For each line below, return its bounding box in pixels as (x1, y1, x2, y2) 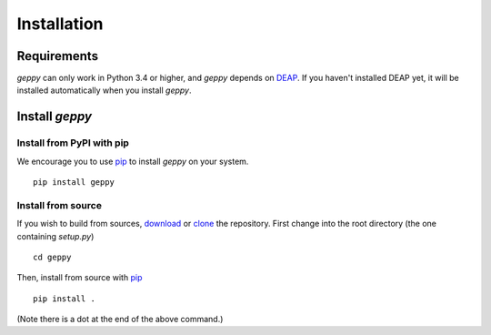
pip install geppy (33, 178, 115, 187)
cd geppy (33, 251, 72, 262)
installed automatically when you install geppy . (16, 85, 192, 96)
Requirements (16, 48, 99, 64)
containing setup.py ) (16, 230, 95, 241)
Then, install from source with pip (16, 272, 143, 283)
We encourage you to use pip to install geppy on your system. (16, 156, 249, 167)
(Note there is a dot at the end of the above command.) (16, 314, 224, 325)
